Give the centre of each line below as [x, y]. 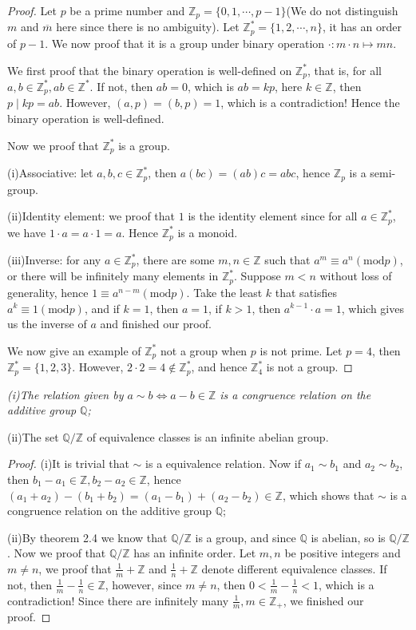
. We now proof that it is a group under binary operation [185, 43]
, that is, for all [344, 70]
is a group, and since [246, 537]
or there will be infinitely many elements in [113, 276]
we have [27, 232]
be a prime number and [127, 10]
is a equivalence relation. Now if [224, 464]
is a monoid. [208, 232]
